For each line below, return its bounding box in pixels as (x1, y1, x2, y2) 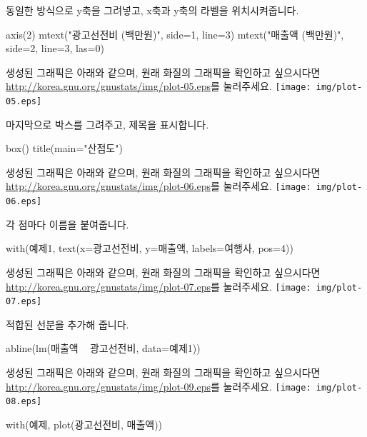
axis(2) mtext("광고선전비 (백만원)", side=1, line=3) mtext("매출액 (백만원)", (6, 26, 344, 41)
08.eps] (6, 396, 42, 407)
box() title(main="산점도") (6, 141, 123, 156)
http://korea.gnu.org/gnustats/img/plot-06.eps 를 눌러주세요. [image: (6, 179, 311, 194)
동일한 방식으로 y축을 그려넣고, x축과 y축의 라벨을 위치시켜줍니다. (6, 3, 299, 17)
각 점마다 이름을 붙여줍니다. (6, 216, 129, 231)
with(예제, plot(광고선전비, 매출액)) (6, 416, 163, 431)
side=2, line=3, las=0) (6, 41, 104, 56)
